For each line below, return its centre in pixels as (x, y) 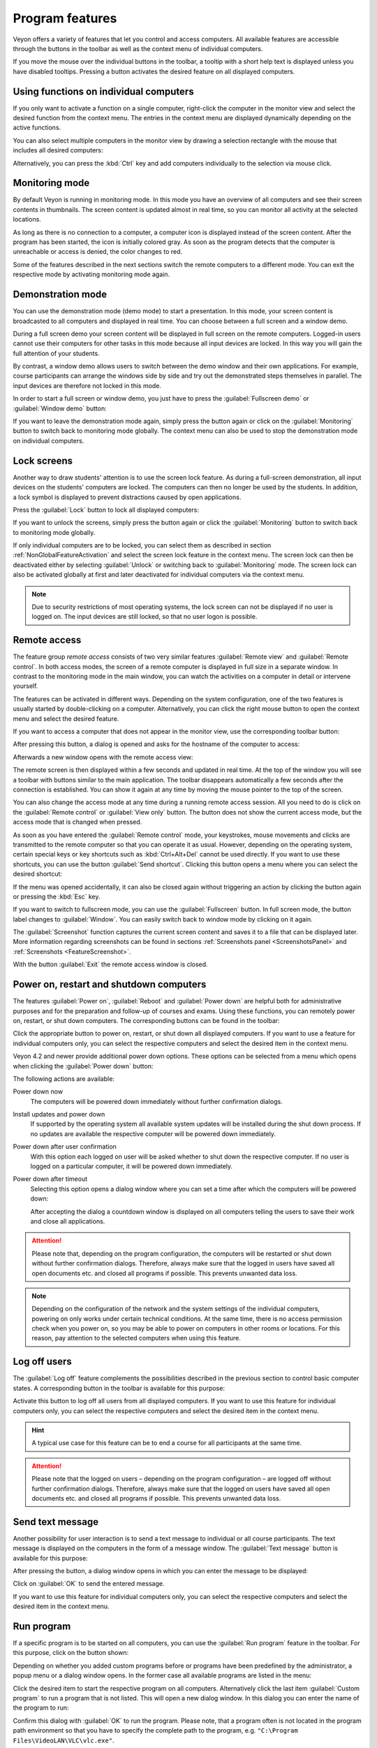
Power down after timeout (50, 1179)
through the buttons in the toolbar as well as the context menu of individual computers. (138, 48)
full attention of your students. (57, 353)
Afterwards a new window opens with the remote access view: (103, 757)
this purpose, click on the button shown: (71, 1653)
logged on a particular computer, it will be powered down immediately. (132, 1166)
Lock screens (43, 460)
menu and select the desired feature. (66, 718)
